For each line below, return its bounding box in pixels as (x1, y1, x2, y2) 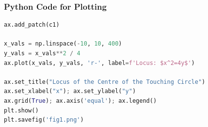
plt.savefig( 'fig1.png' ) (4, 116, 84, 124)
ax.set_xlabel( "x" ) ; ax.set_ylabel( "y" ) (4, 88, 136, 95)
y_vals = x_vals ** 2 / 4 (4, 50, 80, 57)
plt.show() (4, 107, 39, 114)
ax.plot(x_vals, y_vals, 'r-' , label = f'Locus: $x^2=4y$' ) (4, 59, 195, 66)
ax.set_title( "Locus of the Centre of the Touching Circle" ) (4, 78, 206, 85)
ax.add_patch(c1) (4, 21, 60, 29)
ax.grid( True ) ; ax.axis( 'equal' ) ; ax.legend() (4, 97, 157, 104)
